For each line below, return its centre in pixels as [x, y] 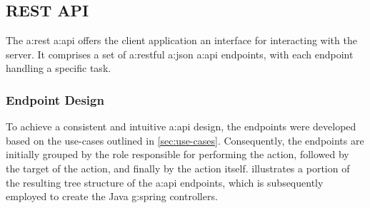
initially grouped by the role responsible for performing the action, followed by [177, 154]
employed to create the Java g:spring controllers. [112, 196]
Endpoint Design [55, 99]
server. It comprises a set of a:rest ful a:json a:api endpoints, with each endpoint [180, 54]
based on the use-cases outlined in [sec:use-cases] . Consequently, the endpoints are [185, 140]
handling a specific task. [59, 68]
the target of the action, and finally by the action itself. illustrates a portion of [178, 168]
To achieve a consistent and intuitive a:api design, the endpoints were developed [181, 126]
